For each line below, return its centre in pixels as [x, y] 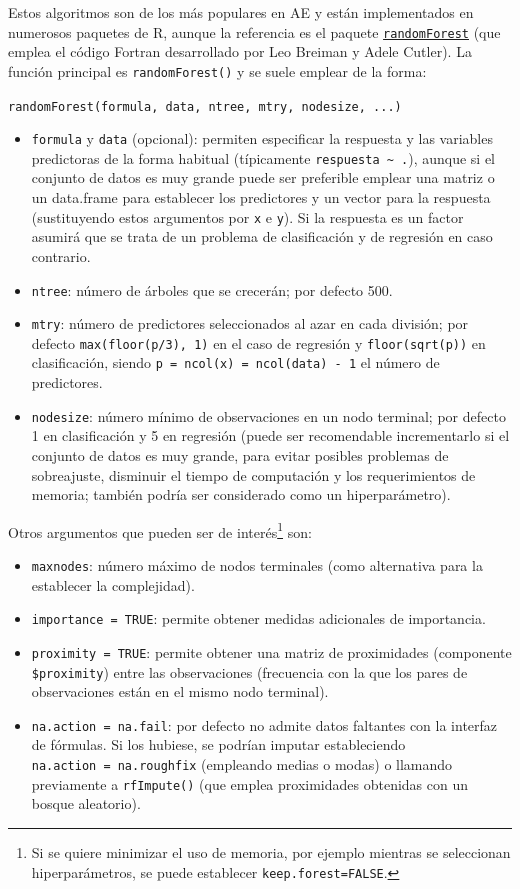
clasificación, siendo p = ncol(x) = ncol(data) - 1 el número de [235, 362]
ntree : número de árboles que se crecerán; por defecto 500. [212, 289]
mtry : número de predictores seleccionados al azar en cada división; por [250, 323]
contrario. [61, 255]
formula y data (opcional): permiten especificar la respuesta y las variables [262, 138]
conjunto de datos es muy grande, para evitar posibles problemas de [240, 454]
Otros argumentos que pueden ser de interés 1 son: [160, 530]
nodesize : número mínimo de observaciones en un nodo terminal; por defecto [268, 415]
